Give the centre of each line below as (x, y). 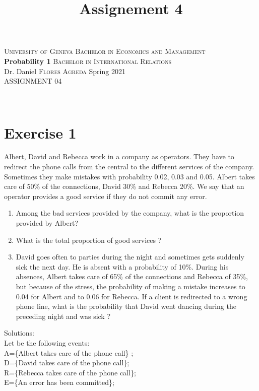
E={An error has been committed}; (59, 382)
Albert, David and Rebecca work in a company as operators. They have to (119, 156)
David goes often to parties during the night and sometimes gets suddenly (130, 257)
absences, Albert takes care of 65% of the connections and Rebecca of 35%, (132, 276)
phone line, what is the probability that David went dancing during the (126, 306)
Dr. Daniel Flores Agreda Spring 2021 (65, 71)
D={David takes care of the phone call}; (67, 363)
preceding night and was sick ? (63, 316)
